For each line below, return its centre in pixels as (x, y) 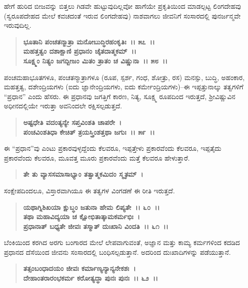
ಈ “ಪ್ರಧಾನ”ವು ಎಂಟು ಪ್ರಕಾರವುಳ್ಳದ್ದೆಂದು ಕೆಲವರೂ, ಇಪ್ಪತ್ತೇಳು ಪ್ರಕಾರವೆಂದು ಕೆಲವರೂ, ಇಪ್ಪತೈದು (113, 148)
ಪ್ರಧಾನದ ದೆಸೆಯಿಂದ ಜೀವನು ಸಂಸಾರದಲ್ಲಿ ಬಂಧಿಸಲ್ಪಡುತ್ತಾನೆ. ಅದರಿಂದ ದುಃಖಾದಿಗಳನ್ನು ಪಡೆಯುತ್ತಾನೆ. (117, 252)
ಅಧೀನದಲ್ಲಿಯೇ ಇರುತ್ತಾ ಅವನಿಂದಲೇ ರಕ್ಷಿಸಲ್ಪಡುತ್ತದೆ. (63, 106)
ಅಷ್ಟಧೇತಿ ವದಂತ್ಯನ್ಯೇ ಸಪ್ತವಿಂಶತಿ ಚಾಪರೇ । (72, 122)
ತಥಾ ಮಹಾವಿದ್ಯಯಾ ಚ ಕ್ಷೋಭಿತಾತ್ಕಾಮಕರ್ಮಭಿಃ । (82, 216)
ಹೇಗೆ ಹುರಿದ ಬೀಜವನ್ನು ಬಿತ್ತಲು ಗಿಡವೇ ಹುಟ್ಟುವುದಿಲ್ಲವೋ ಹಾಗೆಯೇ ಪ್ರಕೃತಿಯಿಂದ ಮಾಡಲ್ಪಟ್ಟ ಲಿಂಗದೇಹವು (123, 6)
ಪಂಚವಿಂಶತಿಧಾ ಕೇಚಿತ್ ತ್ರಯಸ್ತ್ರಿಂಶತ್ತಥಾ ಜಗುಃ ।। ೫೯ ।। (89, 132)
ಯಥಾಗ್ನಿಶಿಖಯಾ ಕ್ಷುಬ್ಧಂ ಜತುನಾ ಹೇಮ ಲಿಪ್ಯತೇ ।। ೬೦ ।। (92, 207)
